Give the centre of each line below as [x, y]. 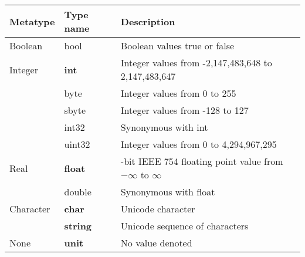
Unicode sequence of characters [184, 226]
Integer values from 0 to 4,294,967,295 [199, 144]
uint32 [77, 144]
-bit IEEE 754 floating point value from [202, 161]
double [78, 192]
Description [148, 21]
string [78, 226]
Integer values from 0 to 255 [178, 93]
